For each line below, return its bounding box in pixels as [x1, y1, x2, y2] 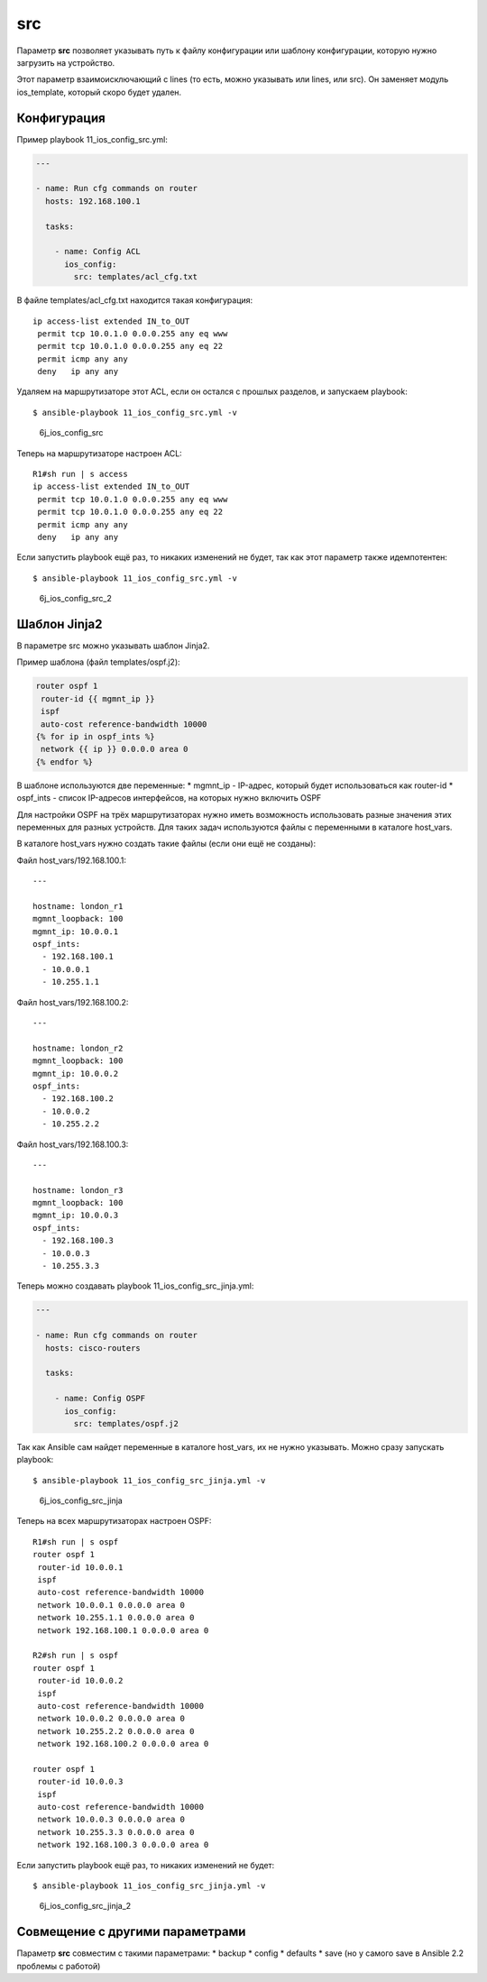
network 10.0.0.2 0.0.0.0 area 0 [37, 1713, 185, 1724]
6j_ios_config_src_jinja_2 [39, 1901, 132, 1912]
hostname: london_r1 [32, 901, 124, 911]
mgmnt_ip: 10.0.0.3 [32, 1210, 119, 1221]
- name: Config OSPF [54, 1393, 146, 1404]
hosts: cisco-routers [45, 1343, 142, 1353]
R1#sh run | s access [32, 469, 128, 480]
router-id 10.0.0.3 [37, 1776, 124, 1787]
